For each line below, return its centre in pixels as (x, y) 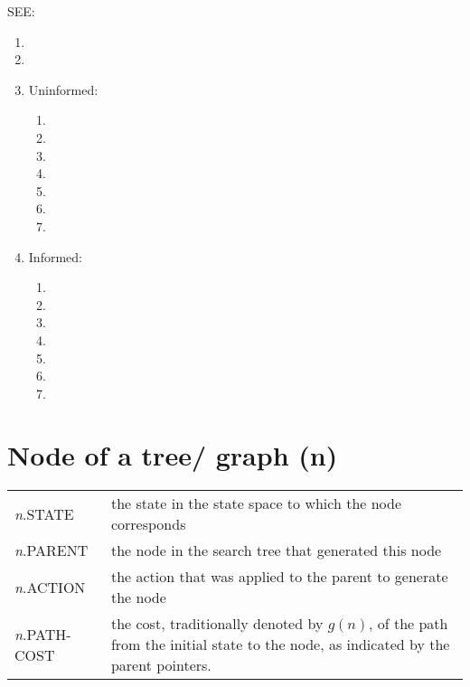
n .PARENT (52, 551)
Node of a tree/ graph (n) (173, 455)
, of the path (408, 624)
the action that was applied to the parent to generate (279, 577)
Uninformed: (63, 89)
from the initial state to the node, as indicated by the (280, 645)
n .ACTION (50, 587)
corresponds (148, 524)
